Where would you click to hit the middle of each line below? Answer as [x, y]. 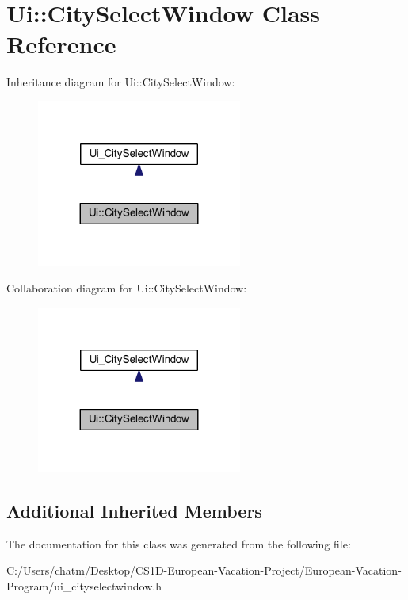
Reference [61, 44]
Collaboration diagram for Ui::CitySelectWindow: [127, 288]
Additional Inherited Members [134, 510]
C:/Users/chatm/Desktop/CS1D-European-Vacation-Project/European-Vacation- [204, 570]
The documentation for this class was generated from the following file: [179, 543]
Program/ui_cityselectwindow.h [84, 585]
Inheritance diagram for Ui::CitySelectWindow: [121, 82]
